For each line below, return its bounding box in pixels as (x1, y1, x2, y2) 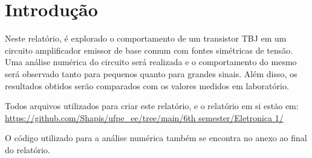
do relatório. (5, 143, 50, 156)
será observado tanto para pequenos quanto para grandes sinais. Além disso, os (5, 67, 297, 80)
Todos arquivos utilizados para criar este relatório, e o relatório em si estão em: (5, 100, 299, 112)
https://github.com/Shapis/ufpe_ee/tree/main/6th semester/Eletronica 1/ (5, 111, 284, 124)
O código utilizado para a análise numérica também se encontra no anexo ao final (5, 131, 307, 144)
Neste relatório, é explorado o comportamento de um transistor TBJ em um (5, 32, 287, 45)
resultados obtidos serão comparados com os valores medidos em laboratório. (5, 79, 289, 92)
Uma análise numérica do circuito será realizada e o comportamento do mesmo (5, 55, 297, 68)
